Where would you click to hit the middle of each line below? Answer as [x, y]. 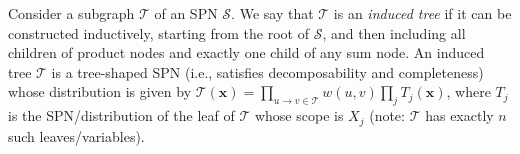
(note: [387, 115]
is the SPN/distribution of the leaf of [121, 115]
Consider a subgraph [71, 13]
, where [468, 91]
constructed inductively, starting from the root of [158, 32]
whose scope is [299, 115]
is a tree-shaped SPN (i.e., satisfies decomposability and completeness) [267, 71]
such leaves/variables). [76, 135]
